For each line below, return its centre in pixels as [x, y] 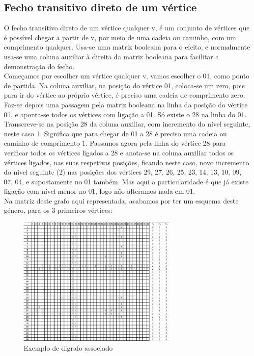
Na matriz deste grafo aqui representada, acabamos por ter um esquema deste [121, 200]
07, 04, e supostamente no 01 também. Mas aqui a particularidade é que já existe [126, 181]
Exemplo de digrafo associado [68, 347]
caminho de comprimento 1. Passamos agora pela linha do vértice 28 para [115, 143]
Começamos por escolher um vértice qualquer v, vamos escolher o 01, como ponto [127, 76]
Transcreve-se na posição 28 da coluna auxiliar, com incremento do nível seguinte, [127, 124]
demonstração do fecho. [39, 66]
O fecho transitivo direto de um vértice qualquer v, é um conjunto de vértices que [127, 28]
